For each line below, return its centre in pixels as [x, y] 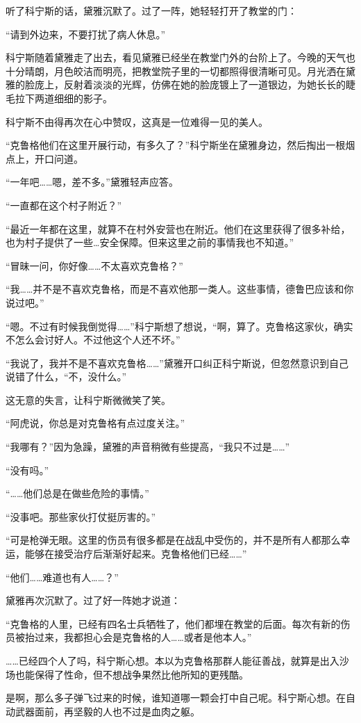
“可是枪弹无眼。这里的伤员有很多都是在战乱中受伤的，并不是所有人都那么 [173, 540]
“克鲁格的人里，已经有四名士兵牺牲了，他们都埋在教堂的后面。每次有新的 [173, 623]
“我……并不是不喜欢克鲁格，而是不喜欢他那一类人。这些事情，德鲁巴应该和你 [180, 289]
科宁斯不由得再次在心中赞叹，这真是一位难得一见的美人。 [137, 121]
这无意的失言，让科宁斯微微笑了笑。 [88, 399]
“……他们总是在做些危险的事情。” [77, 493]
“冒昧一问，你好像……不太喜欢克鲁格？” [94, 265]
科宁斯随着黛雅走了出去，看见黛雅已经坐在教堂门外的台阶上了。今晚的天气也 [180, 57]
